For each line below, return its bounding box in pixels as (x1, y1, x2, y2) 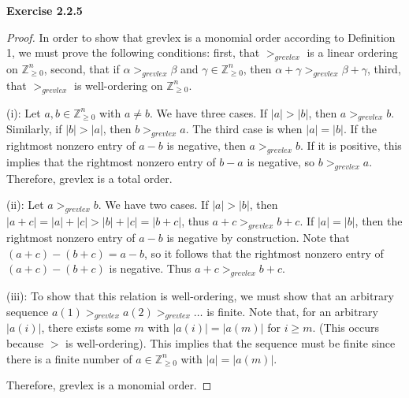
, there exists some (41, 319, 131, 336)
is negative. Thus (109, 260, 191, 277)
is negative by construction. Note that (166, 229, 350, 245)
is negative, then (166, 137, 246, 154)
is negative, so (247, 153, 315, 169)
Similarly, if (6, 121, 62, 137)
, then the (355, 213, 403, 229)
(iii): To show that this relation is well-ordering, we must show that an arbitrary (6, 287, 394, 303)
